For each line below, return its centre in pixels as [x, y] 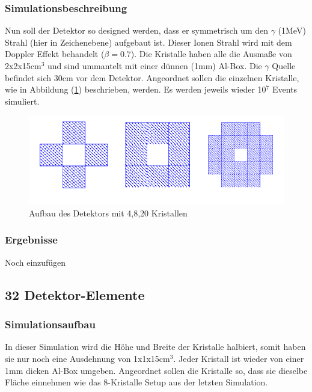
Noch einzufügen [35, 262]
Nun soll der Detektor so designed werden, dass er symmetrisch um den [136, 30]
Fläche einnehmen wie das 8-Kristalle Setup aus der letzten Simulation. [136, 382]
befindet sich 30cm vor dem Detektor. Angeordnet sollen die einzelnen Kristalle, [152, 77]
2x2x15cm [23, 66]
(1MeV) [292, 30]
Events [285, 89]
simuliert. [22, 101]
